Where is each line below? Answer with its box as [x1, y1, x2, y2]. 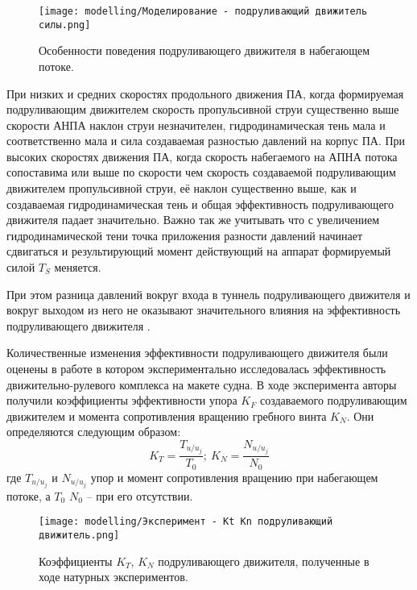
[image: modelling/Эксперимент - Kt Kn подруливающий [39, 516, 333, 528]
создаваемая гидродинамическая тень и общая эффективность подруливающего [6, 195, 394, 212]
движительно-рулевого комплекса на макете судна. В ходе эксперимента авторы [6, 376, 397, 393]
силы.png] [39, 19, 91, 31]
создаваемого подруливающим [259, 392, 407, 409]
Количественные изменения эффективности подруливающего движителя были [6, 344, 388, 361]
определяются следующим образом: [6, 423, 181, 440]
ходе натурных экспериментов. [39, 568, 188, 585]
